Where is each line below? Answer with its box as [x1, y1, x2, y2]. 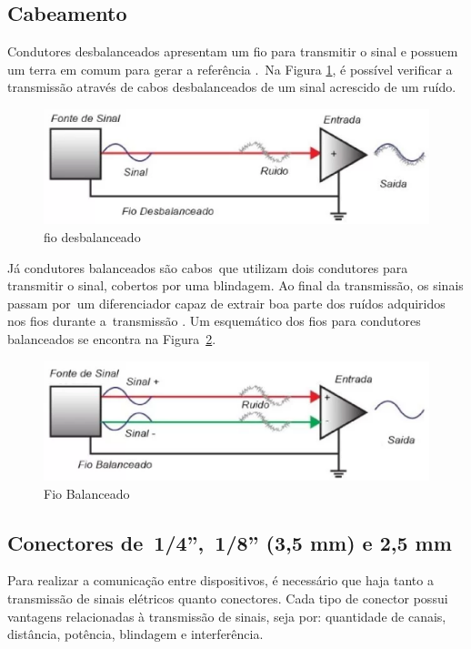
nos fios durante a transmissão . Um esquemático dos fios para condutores [7, 311, 421, 330]
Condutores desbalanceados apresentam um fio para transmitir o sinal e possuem [7, 42, 458, 61]
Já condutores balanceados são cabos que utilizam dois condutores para [7, 258, 408, 277]
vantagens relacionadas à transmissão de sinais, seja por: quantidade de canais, [7, 606, 446, 625]
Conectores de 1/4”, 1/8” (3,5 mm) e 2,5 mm [7, 528, 452, 556]
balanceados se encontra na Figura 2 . [7, 329, 216, 348]
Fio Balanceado [44, 483, 130, 502]
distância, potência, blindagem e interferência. [7, 624, 264, 644]
